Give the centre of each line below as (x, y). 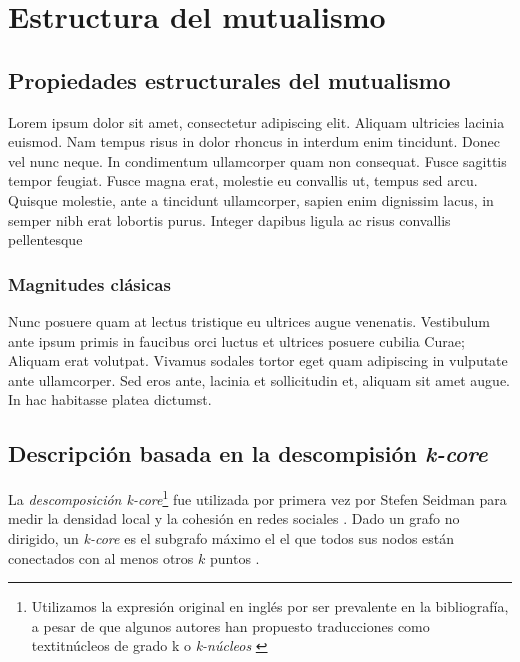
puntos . (234, 557)
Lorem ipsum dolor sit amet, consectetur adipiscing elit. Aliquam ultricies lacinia (256, 121)
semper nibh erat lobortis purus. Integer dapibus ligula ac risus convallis (229, 219)
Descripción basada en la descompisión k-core (248, 453)
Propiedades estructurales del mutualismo (229, 79)
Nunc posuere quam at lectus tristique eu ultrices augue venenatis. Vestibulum (249, 320)
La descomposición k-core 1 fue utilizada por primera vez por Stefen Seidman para (257, 497)
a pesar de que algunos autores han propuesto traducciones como (230, 625)
